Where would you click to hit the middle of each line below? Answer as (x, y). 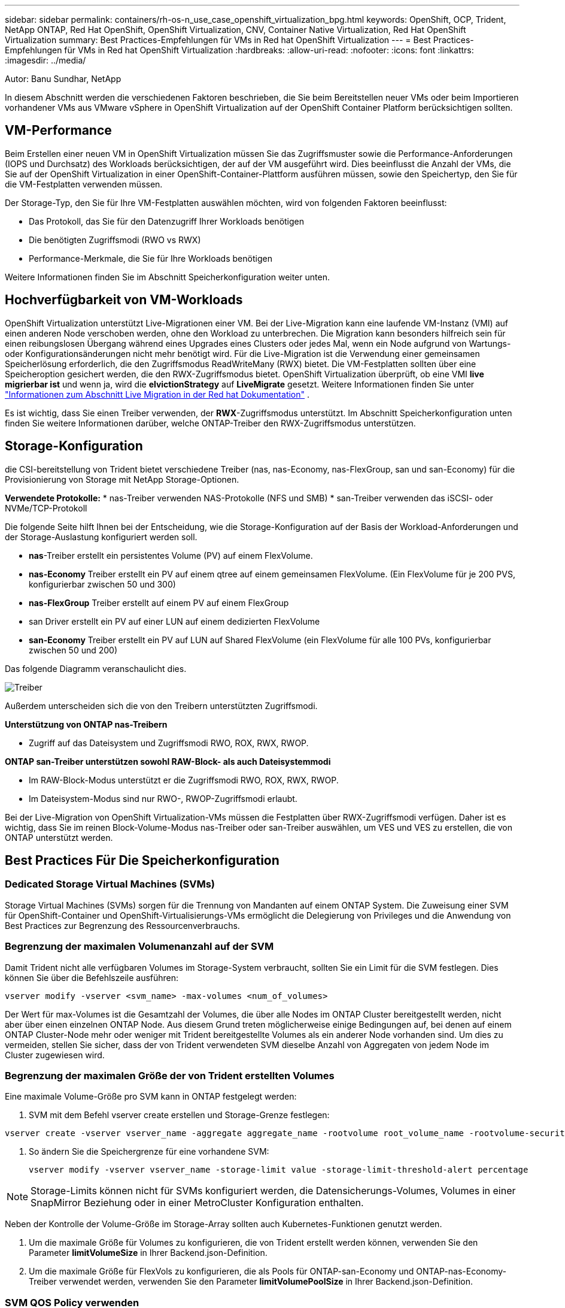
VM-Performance (58, 131)
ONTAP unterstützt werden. (59, 837)
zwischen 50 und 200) (73, 650)
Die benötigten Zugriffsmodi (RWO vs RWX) (115, 240)
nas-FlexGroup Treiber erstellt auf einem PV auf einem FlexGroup (159, 602)
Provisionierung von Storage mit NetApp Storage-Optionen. (122, 479)
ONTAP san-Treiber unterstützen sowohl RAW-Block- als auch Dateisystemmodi (168, 761)
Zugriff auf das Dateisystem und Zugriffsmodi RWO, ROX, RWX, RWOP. (169, 743)
